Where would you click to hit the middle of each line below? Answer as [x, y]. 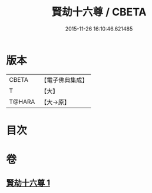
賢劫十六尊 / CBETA [99, 12]
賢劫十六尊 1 [28, 183]
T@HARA [22, 102]
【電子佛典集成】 [65, 80]
